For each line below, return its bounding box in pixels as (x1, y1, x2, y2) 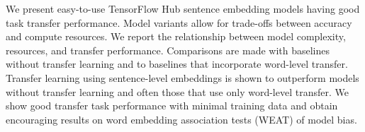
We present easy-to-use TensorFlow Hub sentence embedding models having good (6, 1, 360, 16)
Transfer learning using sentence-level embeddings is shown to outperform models (6, 70, 359, 85)
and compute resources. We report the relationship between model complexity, (6, 29, 346, 44)
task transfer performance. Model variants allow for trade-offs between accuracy (6, 15, 352, 30)
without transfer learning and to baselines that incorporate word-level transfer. (6, 56, 348, 71)
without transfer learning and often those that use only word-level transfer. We (6, 84, 349, 99)
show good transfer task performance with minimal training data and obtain (6, 98, 338, 113)
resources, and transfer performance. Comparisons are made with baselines (6, 42, 330, 57)
